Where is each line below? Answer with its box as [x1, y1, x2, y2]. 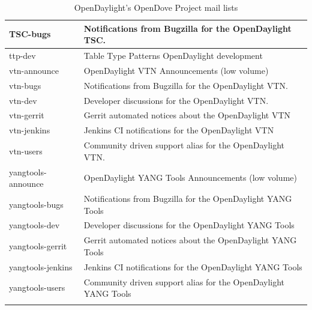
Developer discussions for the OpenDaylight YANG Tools [83, 219, 295, 231]
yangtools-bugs [9, 198, 64, 210]
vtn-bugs [9, 79, 41, 91]
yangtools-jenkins [9, 260, 73, 273]
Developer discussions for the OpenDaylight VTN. [83, 94, 269, 106]
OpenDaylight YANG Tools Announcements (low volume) [83, 171, 297, 184]
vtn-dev [9, 94, 37, 106]
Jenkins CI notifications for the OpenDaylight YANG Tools [83, 260, 302, 273]
